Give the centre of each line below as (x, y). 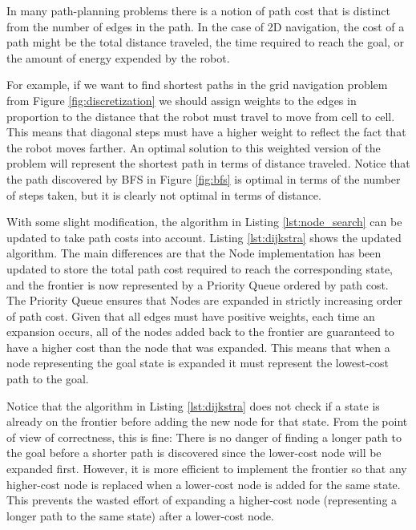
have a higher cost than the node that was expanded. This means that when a (198, 347)
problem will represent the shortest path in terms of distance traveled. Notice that (208, 163)
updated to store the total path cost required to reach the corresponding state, (200, 268)
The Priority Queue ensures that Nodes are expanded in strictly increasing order (205, 300)
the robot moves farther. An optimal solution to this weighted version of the (194, 147)
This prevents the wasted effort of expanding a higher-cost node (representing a (202, 500)
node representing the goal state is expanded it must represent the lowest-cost (198, 363)
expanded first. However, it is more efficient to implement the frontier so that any (207, 469)
